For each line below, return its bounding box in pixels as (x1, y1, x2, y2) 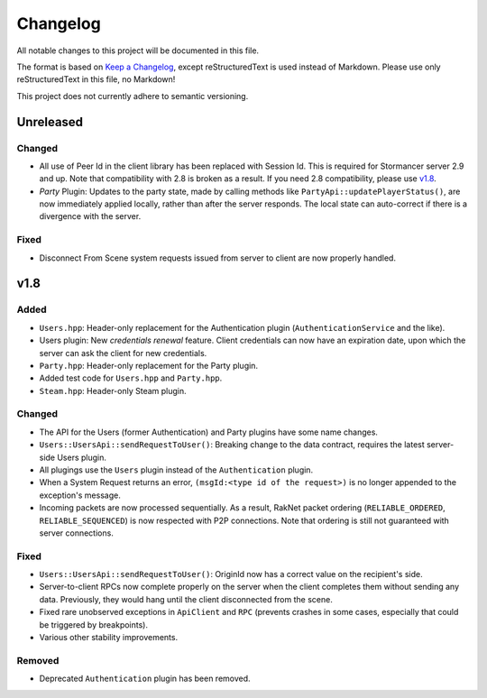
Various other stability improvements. (39, 632, 179, 643)
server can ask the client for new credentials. (39, 347, 207, 358)
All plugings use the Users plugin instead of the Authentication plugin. (39, 464, 314, 475)
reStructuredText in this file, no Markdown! (16, 74, 176, 85)
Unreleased (16, 114, 84, 130)
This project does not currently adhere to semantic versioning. (16, 90, 249, 101)
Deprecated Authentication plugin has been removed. (39, 673, 252, 684)
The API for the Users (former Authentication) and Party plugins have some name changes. (39, 427, 379, 437)
